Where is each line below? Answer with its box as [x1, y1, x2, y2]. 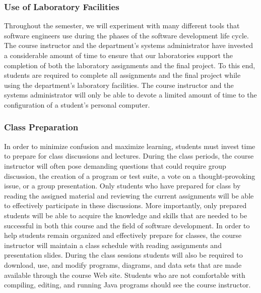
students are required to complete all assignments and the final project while [4, 70, 241, 80]
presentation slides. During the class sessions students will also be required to [4, 250, 243, 260]
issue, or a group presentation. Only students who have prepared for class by [4, 180, 241, 191]
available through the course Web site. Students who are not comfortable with [4, 269, 245, 280]
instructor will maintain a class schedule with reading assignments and [4, 239, 222, 250]
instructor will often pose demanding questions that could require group [4, 160, 226, 171]
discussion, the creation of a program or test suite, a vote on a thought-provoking [4, 170, 255, 181]
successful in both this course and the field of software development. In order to [4, 220, 250, 230]
